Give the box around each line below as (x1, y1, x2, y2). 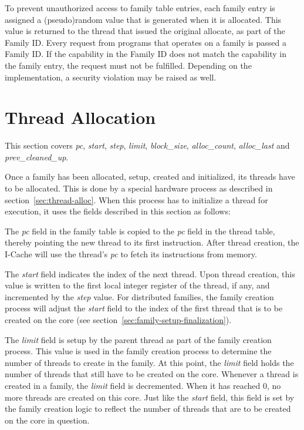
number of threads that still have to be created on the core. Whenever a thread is (5, 368, 299, 380)
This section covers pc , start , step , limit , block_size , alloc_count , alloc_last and (5, 139, 290, 152)
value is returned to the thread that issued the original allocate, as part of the (5, 25, 285, 37)
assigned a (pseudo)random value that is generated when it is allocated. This (5, 13, 282, 25)
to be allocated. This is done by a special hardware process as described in (5, 182, 273, 194)
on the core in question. (5, 414, 90, 426)
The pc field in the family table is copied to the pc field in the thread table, (5, 224, 275, 237)
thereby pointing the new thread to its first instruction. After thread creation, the (5, 236, 299, 248)
